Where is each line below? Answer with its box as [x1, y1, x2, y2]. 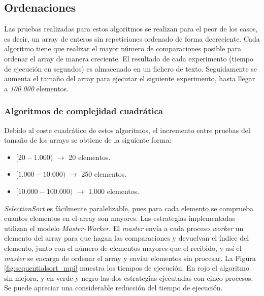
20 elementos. [69, 151, 111, 162]
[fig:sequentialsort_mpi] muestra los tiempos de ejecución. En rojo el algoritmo [4, 262, 249, 273]
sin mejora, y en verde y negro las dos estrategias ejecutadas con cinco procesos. [4, 272, 253, 283]
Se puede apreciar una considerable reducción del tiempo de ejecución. [4, 282, 223, 293]
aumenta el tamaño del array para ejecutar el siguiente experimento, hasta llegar [4, 73, 255, 84]
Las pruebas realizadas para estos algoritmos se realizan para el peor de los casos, [4, 23, 258, 34]
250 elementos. [81, 169, 127, 179]
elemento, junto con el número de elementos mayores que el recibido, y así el [4, 242, 242, 253]
